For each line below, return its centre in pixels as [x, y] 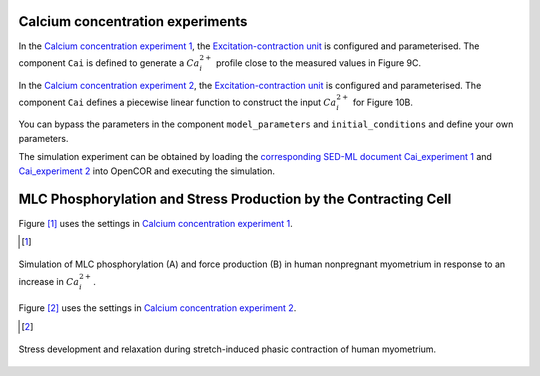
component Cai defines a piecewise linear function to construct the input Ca [177, 102]
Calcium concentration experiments [133, 21]
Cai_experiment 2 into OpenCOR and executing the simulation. [146, 171]
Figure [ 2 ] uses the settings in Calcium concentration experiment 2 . [157, 308]
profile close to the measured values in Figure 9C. [318, 62]
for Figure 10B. [383, 102]
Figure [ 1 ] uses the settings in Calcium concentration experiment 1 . [156, 223]
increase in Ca [49, 281]
